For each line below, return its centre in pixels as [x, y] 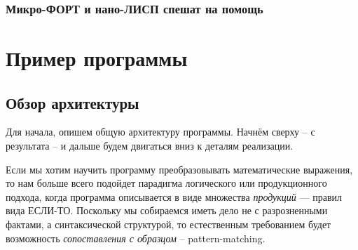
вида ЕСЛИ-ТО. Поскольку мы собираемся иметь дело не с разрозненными [167, 210]
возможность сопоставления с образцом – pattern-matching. [136, 238]
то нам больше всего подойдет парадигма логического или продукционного [166, 183]
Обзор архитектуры [73, 102]
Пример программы [97, 58]
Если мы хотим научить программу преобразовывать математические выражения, [179, 169]
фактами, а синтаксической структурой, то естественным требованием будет [168, 224]
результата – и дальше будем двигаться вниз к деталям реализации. [150, 146]
